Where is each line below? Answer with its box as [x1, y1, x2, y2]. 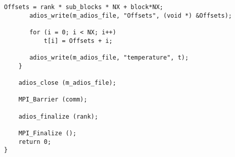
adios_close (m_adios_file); [18, 79, 116, 86]
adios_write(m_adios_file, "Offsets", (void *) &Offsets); [29, 12, 232, 19]
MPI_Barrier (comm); [18, 96, 87, 103]
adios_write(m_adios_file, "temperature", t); [29, 54, 189, 61]
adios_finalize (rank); [18, 113, 99, 120]
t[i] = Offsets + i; [43, 37, 113, 44]
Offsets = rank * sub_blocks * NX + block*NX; [4, 4, 163, 11]
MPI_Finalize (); [18, 129, 77, 137]
